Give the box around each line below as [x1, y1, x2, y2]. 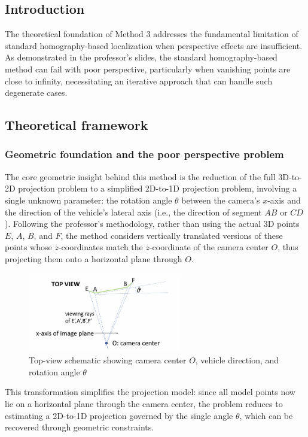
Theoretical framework [5, 116, 148, 134]
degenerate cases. [5, 86, 68, 99]
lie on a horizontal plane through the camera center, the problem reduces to [5, 397, 283, 409]
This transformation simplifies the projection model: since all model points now [5, 386, 295, 398]
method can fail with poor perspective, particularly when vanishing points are [5, 62, 291, 75]
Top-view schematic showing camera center [29, 354, 187, 366]
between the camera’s [181, 193, 260, 206]
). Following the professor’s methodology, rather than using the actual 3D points [5, 217, 300, 230]
